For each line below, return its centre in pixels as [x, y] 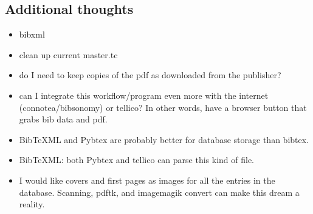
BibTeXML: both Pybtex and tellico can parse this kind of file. [136, 160]
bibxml [32, 34]
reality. [32, 204]
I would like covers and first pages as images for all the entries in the [147, 180]
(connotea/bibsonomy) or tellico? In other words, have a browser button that [163, 107]
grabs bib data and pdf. [63, 119]
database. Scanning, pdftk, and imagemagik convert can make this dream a [159, 192]
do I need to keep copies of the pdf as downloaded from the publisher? [150, 75]
